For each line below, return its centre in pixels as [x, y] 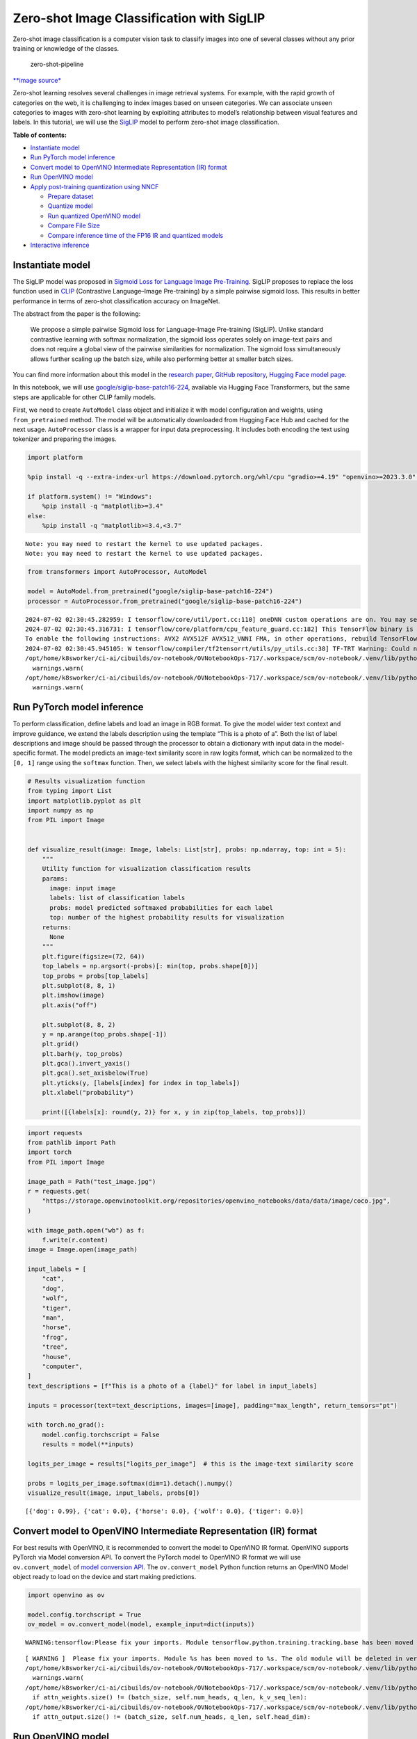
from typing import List [70, 791]
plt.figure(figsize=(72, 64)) [93, 956]
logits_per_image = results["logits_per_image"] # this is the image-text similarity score [190, 1464]
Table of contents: [40, 135]
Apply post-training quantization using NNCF [95, 186]
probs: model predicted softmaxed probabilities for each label [162, 907]
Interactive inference [60, 245]
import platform [55, 458]
